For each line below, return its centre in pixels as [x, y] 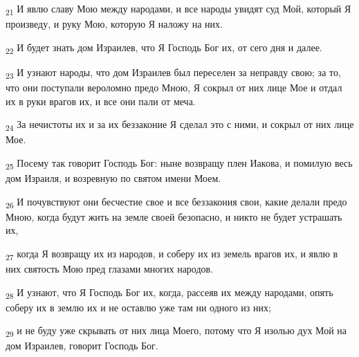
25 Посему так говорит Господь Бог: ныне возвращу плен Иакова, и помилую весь [179, 163]
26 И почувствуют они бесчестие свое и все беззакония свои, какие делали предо [176, 202]
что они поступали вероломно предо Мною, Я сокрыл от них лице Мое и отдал [174, 87]
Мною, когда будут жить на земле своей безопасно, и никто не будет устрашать [174, 216]
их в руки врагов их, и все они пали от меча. [101, 101]
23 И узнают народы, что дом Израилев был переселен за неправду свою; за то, [173, 73]
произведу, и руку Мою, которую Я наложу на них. [114, 24]
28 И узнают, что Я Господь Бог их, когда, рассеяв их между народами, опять [169, 293]
